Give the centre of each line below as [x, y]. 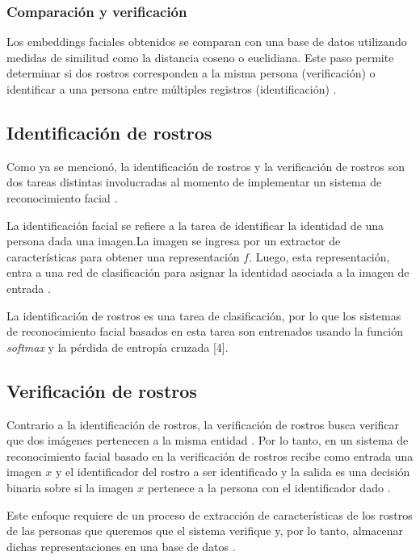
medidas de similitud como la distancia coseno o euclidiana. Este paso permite [200, 57]
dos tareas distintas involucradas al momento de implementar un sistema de [194, 182]
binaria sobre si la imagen [70, 487]
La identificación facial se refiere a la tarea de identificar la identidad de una [195, 225]
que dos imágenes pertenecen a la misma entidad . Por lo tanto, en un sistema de [208, 440]
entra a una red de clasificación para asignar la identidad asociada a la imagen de [208, 272]
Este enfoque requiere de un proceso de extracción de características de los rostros [210, 514]
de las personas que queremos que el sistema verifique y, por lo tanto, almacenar [205, 531]
